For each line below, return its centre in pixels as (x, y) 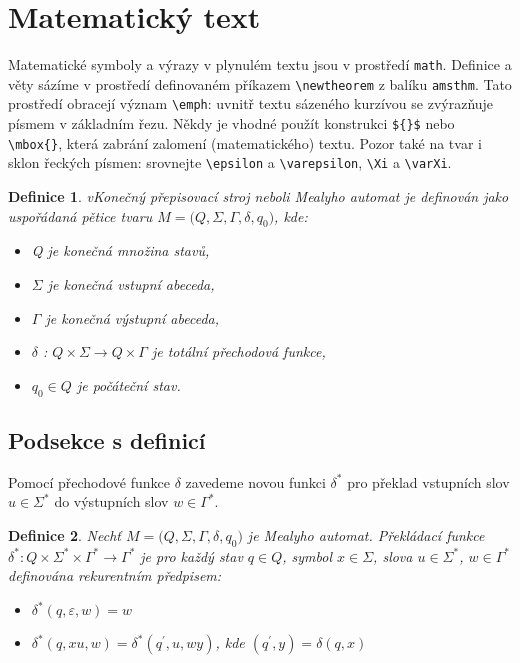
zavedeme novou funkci (255, 481)
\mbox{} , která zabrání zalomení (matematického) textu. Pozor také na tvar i (245, 142)
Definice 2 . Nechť (64, 535)
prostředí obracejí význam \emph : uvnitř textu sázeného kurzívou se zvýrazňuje (251, 103)
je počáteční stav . (128, 384)
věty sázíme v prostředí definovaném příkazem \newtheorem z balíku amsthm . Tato (260, 83)
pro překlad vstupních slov (428, 481)
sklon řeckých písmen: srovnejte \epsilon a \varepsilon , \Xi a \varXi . (230, 162)
